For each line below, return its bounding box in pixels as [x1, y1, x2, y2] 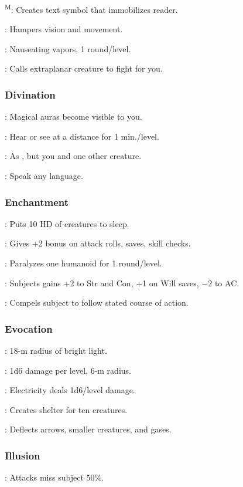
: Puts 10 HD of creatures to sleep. [5, 217, 129, 229]
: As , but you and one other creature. [5, 150, 142, 162]
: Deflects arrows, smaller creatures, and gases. [5, 423, 172, 435]
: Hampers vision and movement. [5, 23, 123, 35]
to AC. [214, 276, 239, 289]
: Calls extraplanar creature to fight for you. [5, 62, 163, 75]
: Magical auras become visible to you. [5, 110, 142, 123]
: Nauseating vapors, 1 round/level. [5, 42, 131, 55]
